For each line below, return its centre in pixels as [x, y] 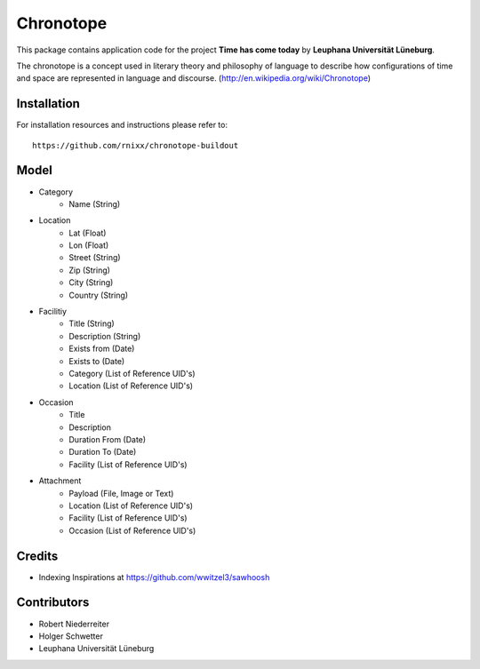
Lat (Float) [88, 233]
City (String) [91, 283]
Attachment [60, 481]
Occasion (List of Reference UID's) [132, 530]
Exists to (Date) [97, 361]
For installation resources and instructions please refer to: [122, 125]
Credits [37, 556]
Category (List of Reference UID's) [132, 374]
